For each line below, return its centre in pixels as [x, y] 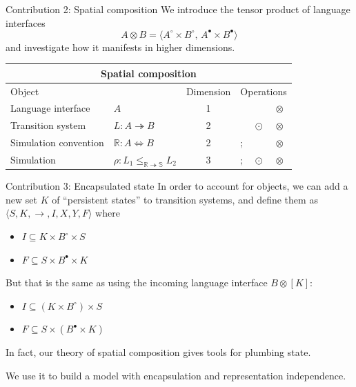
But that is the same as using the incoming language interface [137, 282]
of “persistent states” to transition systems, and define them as [185, 199]
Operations [264, 91]
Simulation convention [57, 142]
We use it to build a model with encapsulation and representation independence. [176, 376]
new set [21, 199]
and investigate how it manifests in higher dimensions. [120, 47]
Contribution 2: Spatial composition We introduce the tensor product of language [178, 9]
